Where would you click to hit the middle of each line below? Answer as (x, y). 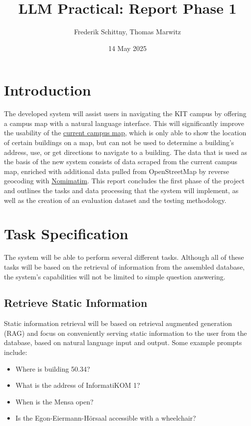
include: (16, 352)
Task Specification (66, 234)
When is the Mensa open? (54, 401)
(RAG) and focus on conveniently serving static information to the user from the (125, 333)
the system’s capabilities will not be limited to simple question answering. (115, 276)
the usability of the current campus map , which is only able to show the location (125, 133)
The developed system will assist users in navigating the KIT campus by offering (125, 113)
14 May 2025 (127, 48)
